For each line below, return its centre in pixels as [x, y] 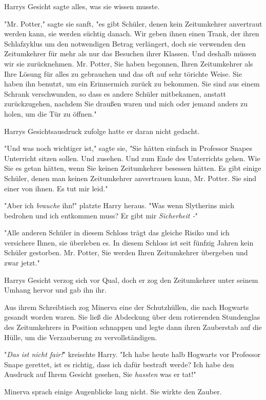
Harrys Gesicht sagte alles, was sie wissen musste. [82, 6]
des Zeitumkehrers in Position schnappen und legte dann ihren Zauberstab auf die [133, 327]
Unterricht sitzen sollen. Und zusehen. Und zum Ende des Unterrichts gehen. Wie [132, 158]
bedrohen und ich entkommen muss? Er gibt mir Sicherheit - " [101, 215]
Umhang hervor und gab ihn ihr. [55, 290]
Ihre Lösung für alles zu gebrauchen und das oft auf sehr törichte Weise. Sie [123, 73]
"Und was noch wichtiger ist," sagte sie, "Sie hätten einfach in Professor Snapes [128, 148]
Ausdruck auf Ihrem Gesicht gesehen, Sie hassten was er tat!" [100, 374]
